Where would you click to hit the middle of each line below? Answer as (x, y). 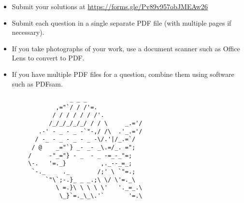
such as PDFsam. (37, 83)
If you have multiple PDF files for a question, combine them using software (123, 74)
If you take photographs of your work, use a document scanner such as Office (126, 48)
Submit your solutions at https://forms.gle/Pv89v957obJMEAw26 (110, 6)
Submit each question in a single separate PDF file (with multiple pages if (122, 22)
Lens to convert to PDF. (48, 58)
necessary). (28, 32)
